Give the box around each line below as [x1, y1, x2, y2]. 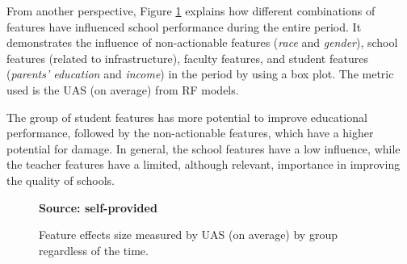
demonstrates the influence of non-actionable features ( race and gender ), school [6, 34, 398, 51]
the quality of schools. [6, 171, 115, 188]
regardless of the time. [39, 241, 149, 258]
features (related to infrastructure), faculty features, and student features [6, 49, 368, 66]
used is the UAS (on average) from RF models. [6, 81, 239, 98]
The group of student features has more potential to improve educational [6, 108, 367, 125]
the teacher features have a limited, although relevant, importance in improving [6, 156, 401, 173]
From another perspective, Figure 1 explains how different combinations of [6, 2, 376, 19]
